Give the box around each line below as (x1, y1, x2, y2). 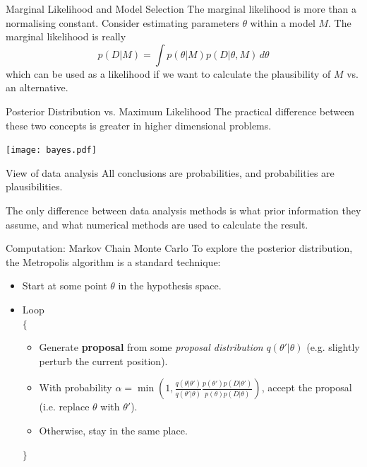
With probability (39, 380, 112, 395)
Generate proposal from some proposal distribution (39, 340, 263, 354)
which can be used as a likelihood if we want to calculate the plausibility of (6, 66, 331, 81)
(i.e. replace (39, 399, 90, 414)
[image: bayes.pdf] (6, 145, 97, 156)
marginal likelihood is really (6, 29, 126, 44)
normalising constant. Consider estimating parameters (6, 15, 239, 30)
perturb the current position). (39, 353, 168, 368)
